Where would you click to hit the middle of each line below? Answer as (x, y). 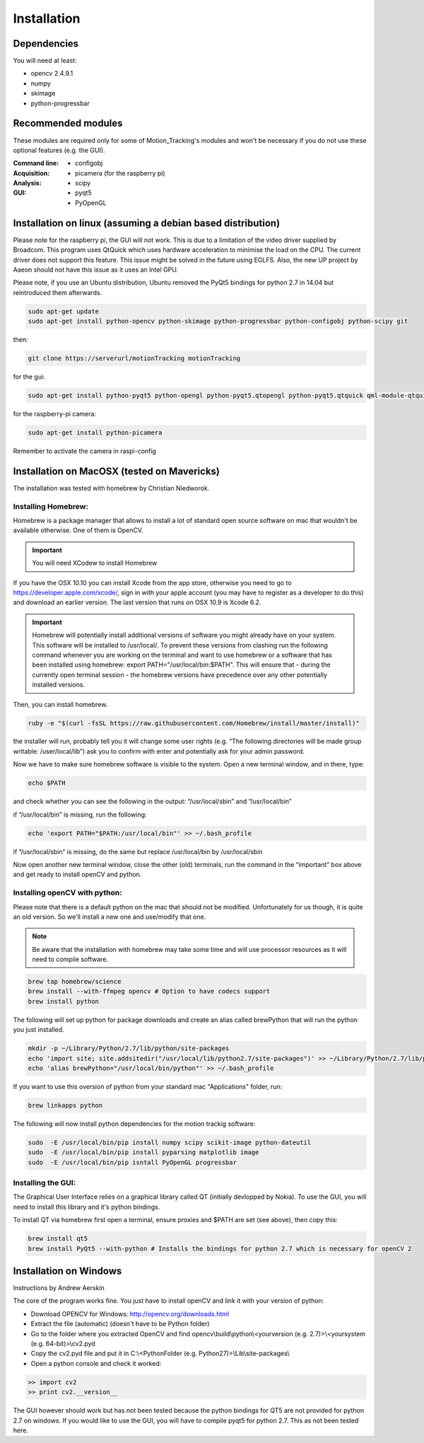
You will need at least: (45, 61)
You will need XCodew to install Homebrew (95, 563)
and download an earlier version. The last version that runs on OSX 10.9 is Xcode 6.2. (137, 602)
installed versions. (58, 685)
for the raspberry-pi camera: (55, 414)
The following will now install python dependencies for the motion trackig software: (134, 1123)
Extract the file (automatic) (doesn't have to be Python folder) (120, 1324)
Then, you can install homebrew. (60, 704)
